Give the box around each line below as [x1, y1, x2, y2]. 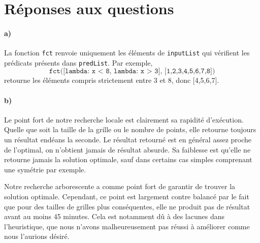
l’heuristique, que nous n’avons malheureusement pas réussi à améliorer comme [4, 221, 250, 231]
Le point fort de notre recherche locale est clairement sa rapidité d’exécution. [4, 114, 244, 125]
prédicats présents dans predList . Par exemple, [4, 57, 153, 68]
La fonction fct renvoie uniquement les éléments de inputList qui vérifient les [4, 47, 250, 58]
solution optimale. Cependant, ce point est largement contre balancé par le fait [4, 191, 249, 202]
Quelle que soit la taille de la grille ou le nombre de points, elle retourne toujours [4, 124, 256, 135]
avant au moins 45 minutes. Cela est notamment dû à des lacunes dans [4, 211, 225, 222]
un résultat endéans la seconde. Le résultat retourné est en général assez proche [4, 134, 252, 145]
